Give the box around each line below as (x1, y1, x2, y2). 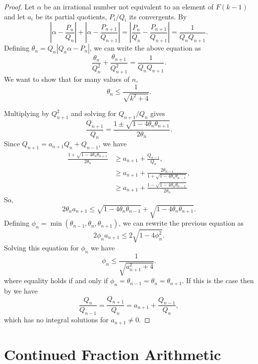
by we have (4, 285, 38, 296)
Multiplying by (4, 108, 50, 119)
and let (4, 11, 25, 21)
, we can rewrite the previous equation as (119, 218, 244, 228)
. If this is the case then (182, 275, 254, 286)
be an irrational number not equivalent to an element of (44, 1, 214, 11)
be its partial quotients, (35, 11, 107, 21)
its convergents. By (129, 11, 187, 21)
